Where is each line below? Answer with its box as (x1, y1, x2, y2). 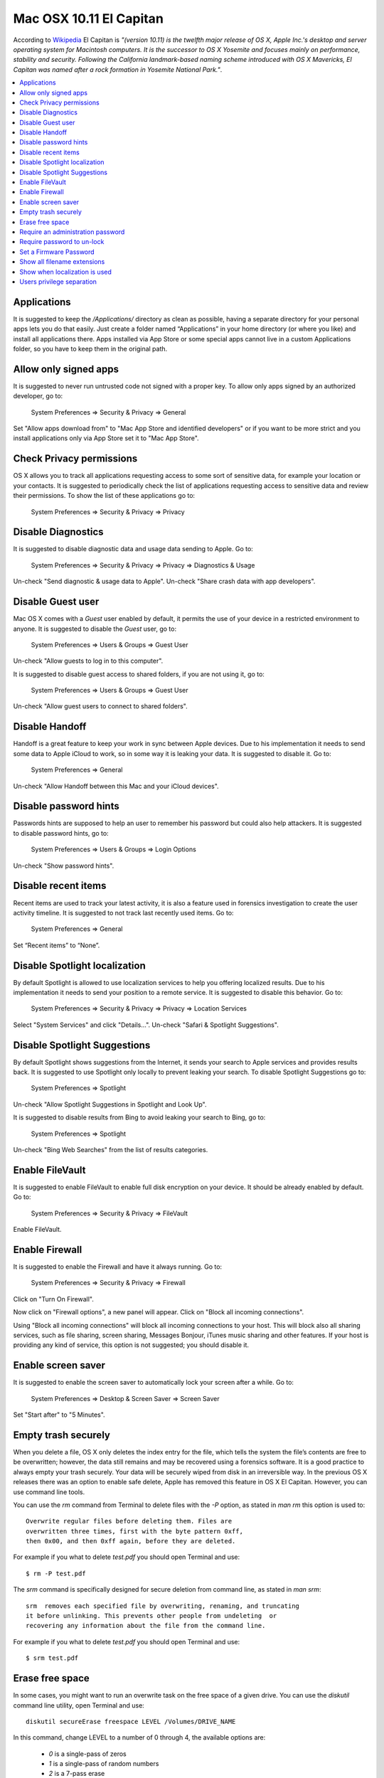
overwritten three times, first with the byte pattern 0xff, (26, 1527, 243, 1535)
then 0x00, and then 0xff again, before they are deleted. (26, 1537, 236, 1545)
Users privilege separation (19, 277, 97, 286)
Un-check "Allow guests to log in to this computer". (13, 656, 164, 665)
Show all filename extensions (19, 257, 105, 266)
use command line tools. (13, 1487, 85, 1496)
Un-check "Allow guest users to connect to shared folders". (13, 702, 188, 710)
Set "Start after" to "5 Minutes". (13, 1410, 106, 1419)
